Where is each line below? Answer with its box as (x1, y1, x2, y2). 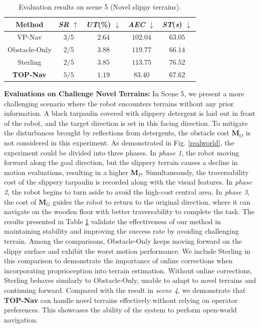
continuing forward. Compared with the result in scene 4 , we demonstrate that (4, 284, 246, 295)
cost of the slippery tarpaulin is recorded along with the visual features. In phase (4, 177, 252, 187)
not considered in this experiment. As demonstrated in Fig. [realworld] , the (4, 137, 234, 148)
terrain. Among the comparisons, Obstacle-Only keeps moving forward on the (4, 235, 242, 246)
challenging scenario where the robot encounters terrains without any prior (4, 98, 234, 108)
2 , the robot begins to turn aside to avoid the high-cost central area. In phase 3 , (4, 187, 250, 197)
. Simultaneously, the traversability (142, 167, 249, 177)
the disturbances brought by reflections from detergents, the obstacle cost (4, 127, 229, 138)
